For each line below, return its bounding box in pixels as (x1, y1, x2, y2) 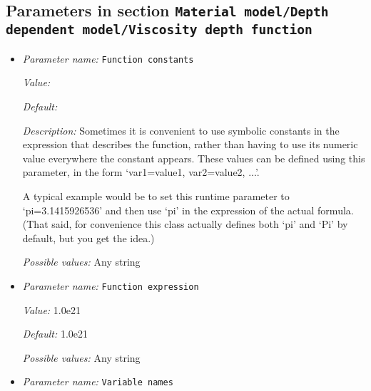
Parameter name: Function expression (22, 278, 199, 293)
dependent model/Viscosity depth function (6, 22, 312, 38)
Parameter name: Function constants (22, 51, 194, 66)
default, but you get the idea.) (22, 230, 155, 245)
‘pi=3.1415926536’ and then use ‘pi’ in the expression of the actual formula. (22, 202, 354, 217)
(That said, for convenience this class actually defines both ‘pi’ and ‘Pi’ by (22, 217, 348, 231)
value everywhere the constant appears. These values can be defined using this (22, 150, 365, 165)
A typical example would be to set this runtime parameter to (22, 188, 290, 203)
